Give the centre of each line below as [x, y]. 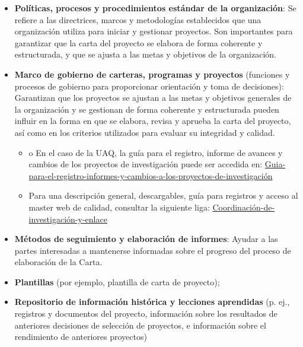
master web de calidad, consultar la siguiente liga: [119, 207]
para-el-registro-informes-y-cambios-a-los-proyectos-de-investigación [151, 175]
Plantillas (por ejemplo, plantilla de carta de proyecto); [117, 281]
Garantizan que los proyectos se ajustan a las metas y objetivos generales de [153, 98]
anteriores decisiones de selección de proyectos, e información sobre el [140, 325]
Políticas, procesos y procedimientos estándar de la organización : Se [155, 8]
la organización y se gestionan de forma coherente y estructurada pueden [147, 109]
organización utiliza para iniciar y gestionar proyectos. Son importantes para [154, 31]
